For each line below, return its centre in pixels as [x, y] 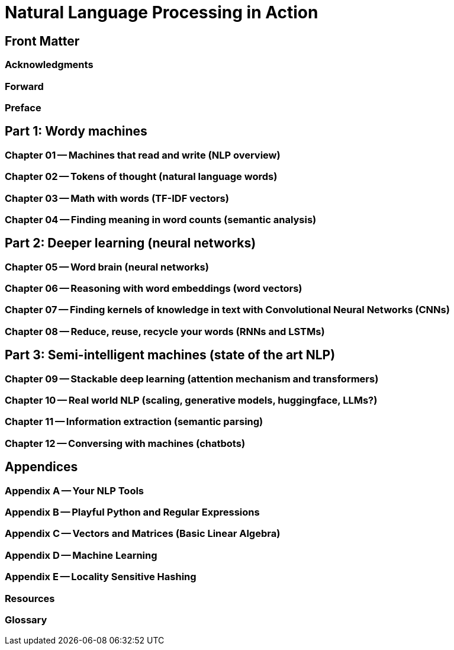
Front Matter [42, 41]
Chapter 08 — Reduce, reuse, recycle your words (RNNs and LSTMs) [165, 331]
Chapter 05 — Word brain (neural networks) [107, 267]
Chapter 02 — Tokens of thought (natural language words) [141, 177]
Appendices [41, 467]
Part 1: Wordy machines [76, 131]
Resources [30, 598]
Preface [23, 107]
